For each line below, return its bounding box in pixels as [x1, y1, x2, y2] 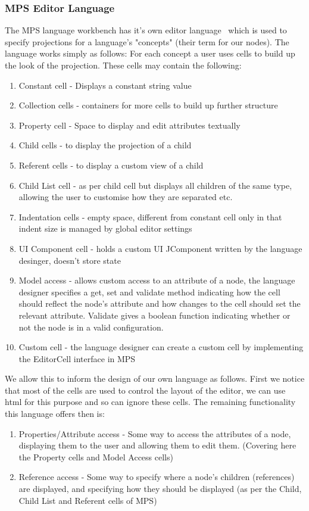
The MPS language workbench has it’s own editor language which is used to [5, 24, 287, 36]
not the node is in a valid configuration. [18, 320, 164, 333]
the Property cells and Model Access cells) [18, 450, 173, 463]
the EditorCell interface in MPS [18, 352, 136, 364]
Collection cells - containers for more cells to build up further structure [18, 99, 278, 111]
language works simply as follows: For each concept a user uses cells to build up [5, 47, 295, 60]
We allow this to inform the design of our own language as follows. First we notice [5, 372, 305, 385]
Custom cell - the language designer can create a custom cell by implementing [18, 341, 304, 353]
